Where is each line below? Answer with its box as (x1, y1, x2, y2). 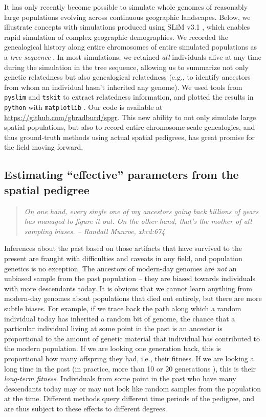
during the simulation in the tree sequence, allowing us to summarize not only (4, 61, 249, 72)
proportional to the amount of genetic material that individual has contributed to (4, 333, 260, 343)
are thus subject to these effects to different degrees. (4, 403, 167, 413)
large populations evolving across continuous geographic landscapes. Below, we (4, 11, 251, 22)
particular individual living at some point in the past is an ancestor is (4, 323, 223, 334)
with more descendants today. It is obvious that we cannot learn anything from (4, 283, 252, 293)
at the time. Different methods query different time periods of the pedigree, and (4, 393, 254, 404)
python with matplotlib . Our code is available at (4, 102, 163, 112)
